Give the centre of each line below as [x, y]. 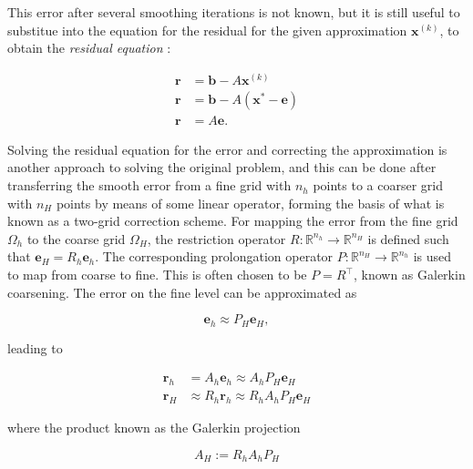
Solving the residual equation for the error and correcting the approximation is [227, 149]
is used [432, 256]
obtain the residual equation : [89, 48]
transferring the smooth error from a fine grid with [149, 185]
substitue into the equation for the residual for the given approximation [207, 30]
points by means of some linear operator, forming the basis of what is [250, 203]
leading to [35, 347]
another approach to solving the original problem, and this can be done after [222, 167]
